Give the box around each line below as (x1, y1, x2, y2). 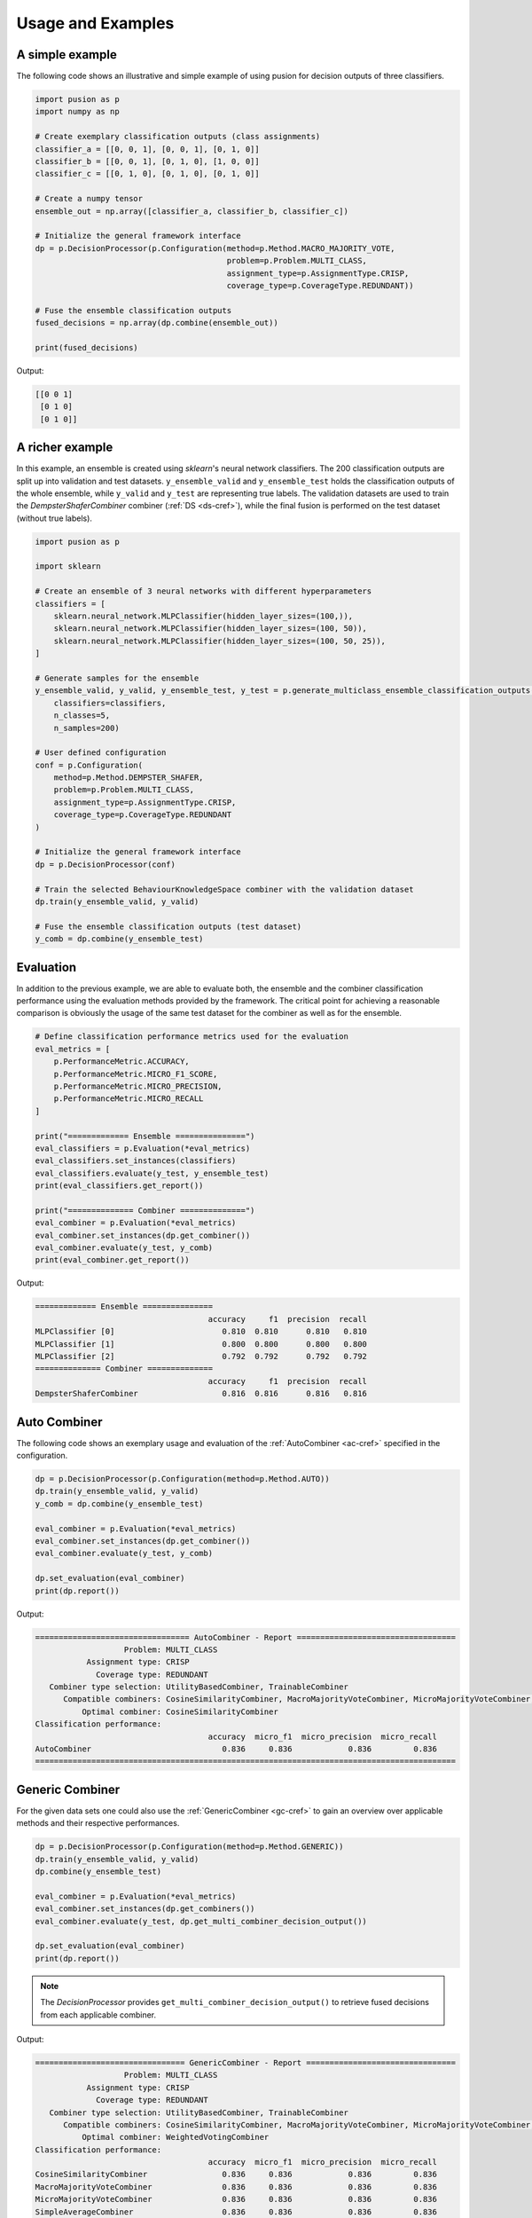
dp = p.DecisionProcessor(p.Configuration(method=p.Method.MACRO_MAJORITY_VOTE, (35, 243, 395, 253)
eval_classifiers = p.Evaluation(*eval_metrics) (35, 1143, 251, 1153)
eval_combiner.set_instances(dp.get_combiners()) (35, 1904, 255, 1914)
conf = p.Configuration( (35, 759, 144, 770)
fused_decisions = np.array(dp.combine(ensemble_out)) (35, 318, 278, 328)
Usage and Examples (16, 13, 175, 33)
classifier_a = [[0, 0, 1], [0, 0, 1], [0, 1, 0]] (35, 144, 261, 154)
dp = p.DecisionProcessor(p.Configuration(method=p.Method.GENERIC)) (35, 1842, 344, 1852)
